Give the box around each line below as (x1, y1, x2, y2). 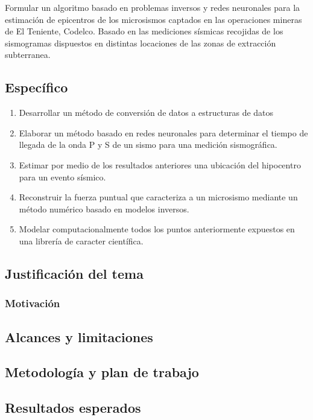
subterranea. (5, 48, 51, 61)
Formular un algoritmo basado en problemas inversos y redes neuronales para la (5, 1, 300, 13)
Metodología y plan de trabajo (5, 363, 199, 381)
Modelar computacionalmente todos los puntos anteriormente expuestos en (19, 223, 295, 235)
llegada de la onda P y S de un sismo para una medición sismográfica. (19, 138, 277, 151)
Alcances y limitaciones (5, 327, 153, 346)
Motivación (5, 296, 60, 311)
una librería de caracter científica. (19, 234, 144, 247)
